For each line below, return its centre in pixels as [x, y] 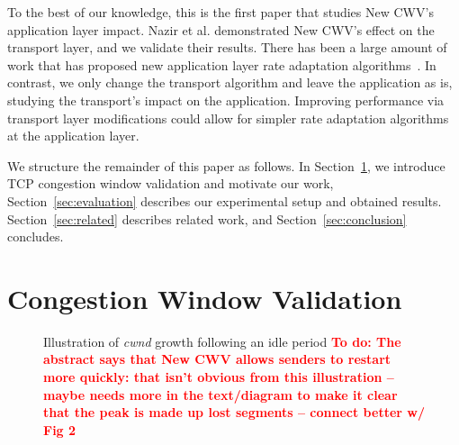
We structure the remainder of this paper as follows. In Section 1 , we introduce [226, 165]
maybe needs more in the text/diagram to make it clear [220, 394]
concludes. [36, 236]
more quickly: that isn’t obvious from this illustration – [219, 377]
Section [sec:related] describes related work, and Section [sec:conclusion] [207, 218]
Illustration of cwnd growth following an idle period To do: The [222, 341]
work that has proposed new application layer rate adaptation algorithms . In [222, 64]
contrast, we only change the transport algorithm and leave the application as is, [230, 82]
